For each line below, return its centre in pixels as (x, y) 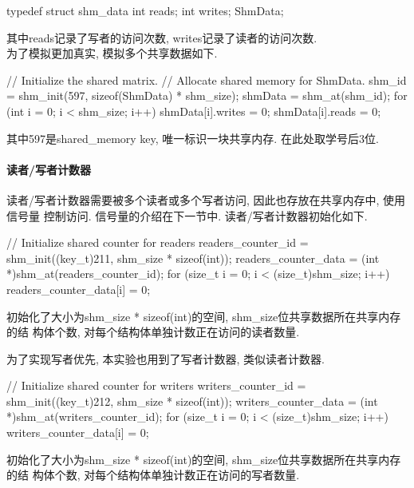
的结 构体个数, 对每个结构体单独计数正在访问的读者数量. (153, 332)
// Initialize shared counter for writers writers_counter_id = (156, 385)
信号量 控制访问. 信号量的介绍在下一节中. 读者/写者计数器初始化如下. (187, 215)
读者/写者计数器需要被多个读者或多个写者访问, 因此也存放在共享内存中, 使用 (206, 199)
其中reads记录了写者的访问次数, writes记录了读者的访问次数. (162, 37)
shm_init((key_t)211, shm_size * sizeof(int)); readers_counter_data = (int (193, 258)
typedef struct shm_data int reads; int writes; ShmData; (145, 10)
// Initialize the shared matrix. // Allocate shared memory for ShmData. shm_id (207, 79)
